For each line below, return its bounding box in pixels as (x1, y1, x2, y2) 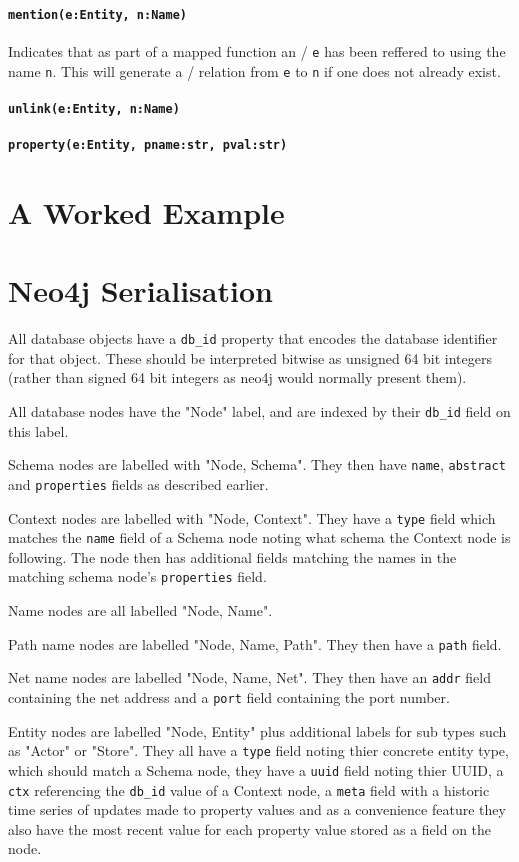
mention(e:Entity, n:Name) (8, 7, 187, 22)
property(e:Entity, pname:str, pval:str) (8, 138, 288, 153)
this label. (8, 420, 69, 441)
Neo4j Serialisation (8, 270, 273, 311)
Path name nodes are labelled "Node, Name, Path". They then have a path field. (8, 633, 502, 654)
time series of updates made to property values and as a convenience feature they (8, 799, 506, 820)
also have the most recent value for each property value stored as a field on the (8, 818, 492, 839)
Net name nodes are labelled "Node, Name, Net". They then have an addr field (8, 667, 491, 688)
